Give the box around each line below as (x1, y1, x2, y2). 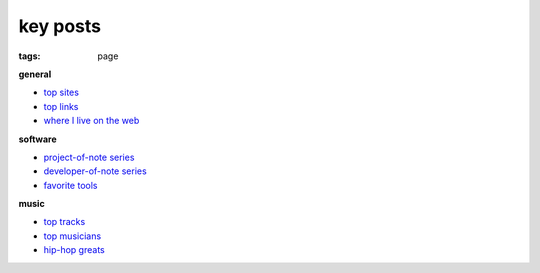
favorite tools (43, 179, 98, 191)
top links (43, 100, 79, 112)
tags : (18, 50, 41, 62)
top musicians (43, 230, 102, 242)
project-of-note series (43, 151, 135, 163)
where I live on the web (43, 115, 140, 127)
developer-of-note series (43, 165, 147, 177)
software (18, 133, 57, 145)
